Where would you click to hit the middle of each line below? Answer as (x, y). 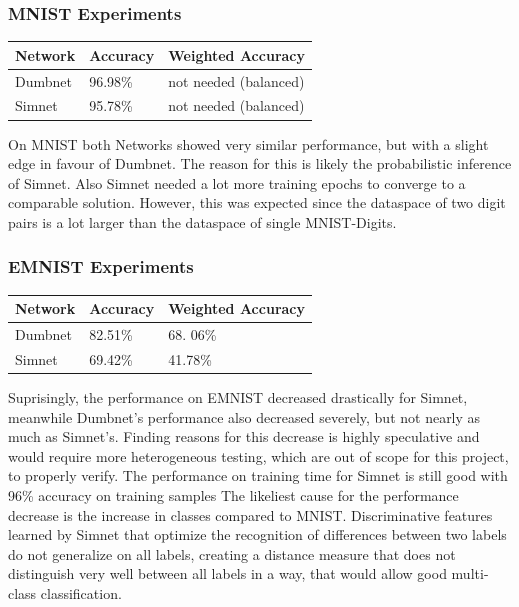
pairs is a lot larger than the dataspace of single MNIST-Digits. (202, 221)
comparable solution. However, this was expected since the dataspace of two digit (257, 202)
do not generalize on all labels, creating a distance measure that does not (232, 553)
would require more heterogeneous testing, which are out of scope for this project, (258, 455)
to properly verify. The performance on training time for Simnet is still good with (258, 475)
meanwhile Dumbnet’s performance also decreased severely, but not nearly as (244, 416)
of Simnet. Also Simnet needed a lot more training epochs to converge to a (237, 182)
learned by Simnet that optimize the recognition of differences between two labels (257, 534)
